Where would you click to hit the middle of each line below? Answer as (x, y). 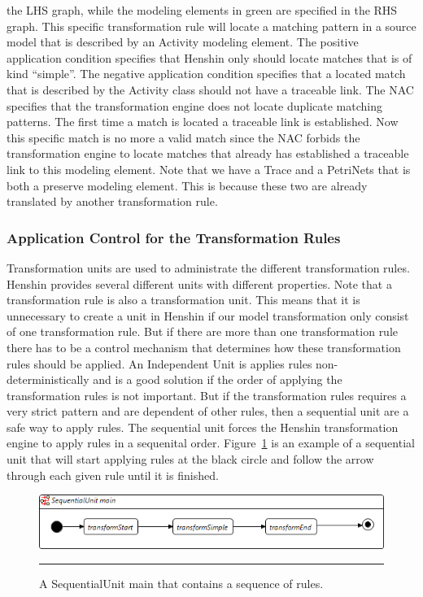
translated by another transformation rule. (112, 201)
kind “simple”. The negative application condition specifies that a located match (206, 74)
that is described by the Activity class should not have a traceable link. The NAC (210, 89)
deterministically (48, 379)
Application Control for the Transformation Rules (174, 237)
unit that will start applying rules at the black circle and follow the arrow (190, 459)
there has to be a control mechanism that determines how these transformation (204, 347)
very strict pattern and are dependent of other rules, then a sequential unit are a (208, 411)
